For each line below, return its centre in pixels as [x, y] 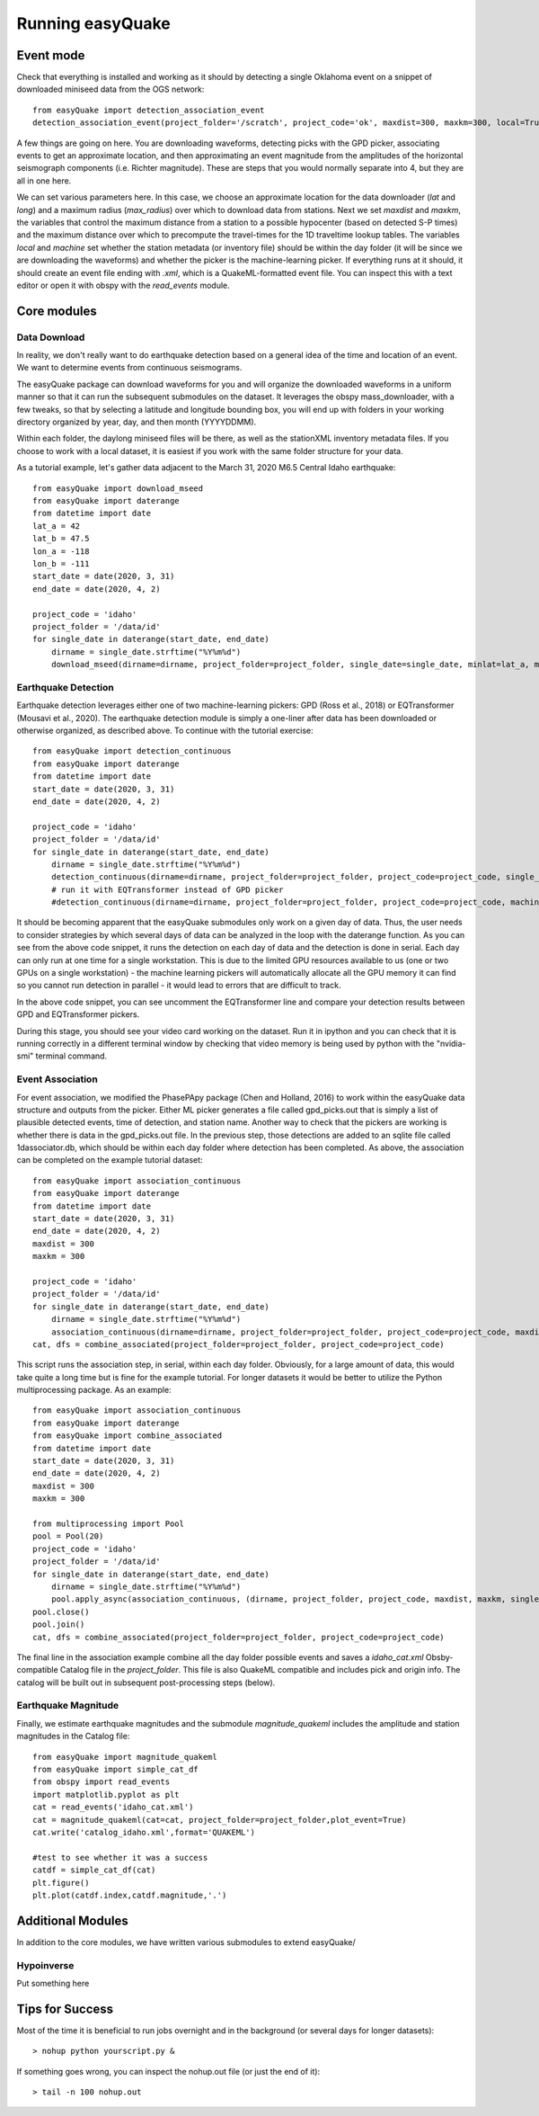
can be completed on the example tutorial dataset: [110, 1160]
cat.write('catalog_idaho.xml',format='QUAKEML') [144, 1832]
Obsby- [439, 1657]
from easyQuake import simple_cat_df [116, 1769]
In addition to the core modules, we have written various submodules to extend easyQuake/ [186, 1942]
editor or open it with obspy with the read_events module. [124, 285]
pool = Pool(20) [68, 1536]
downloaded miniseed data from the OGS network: [110, 89]
